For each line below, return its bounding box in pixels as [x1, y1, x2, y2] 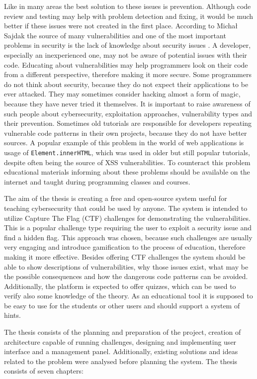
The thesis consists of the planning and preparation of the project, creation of [4, 327, 241, 337]
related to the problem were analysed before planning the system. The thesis [4, 356, 238, 366]
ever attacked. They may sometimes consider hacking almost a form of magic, [4, 89, 241, 99]
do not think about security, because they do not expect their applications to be [4, 79, 249, 89]
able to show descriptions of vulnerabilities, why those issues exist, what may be [4, 261, 249, 272]
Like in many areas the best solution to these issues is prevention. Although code [4, 1, 251, 11]
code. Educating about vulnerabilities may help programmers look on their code [4, 59, 248, 70]
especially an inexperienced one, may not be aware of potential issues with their [4, 49, 247, 60]
